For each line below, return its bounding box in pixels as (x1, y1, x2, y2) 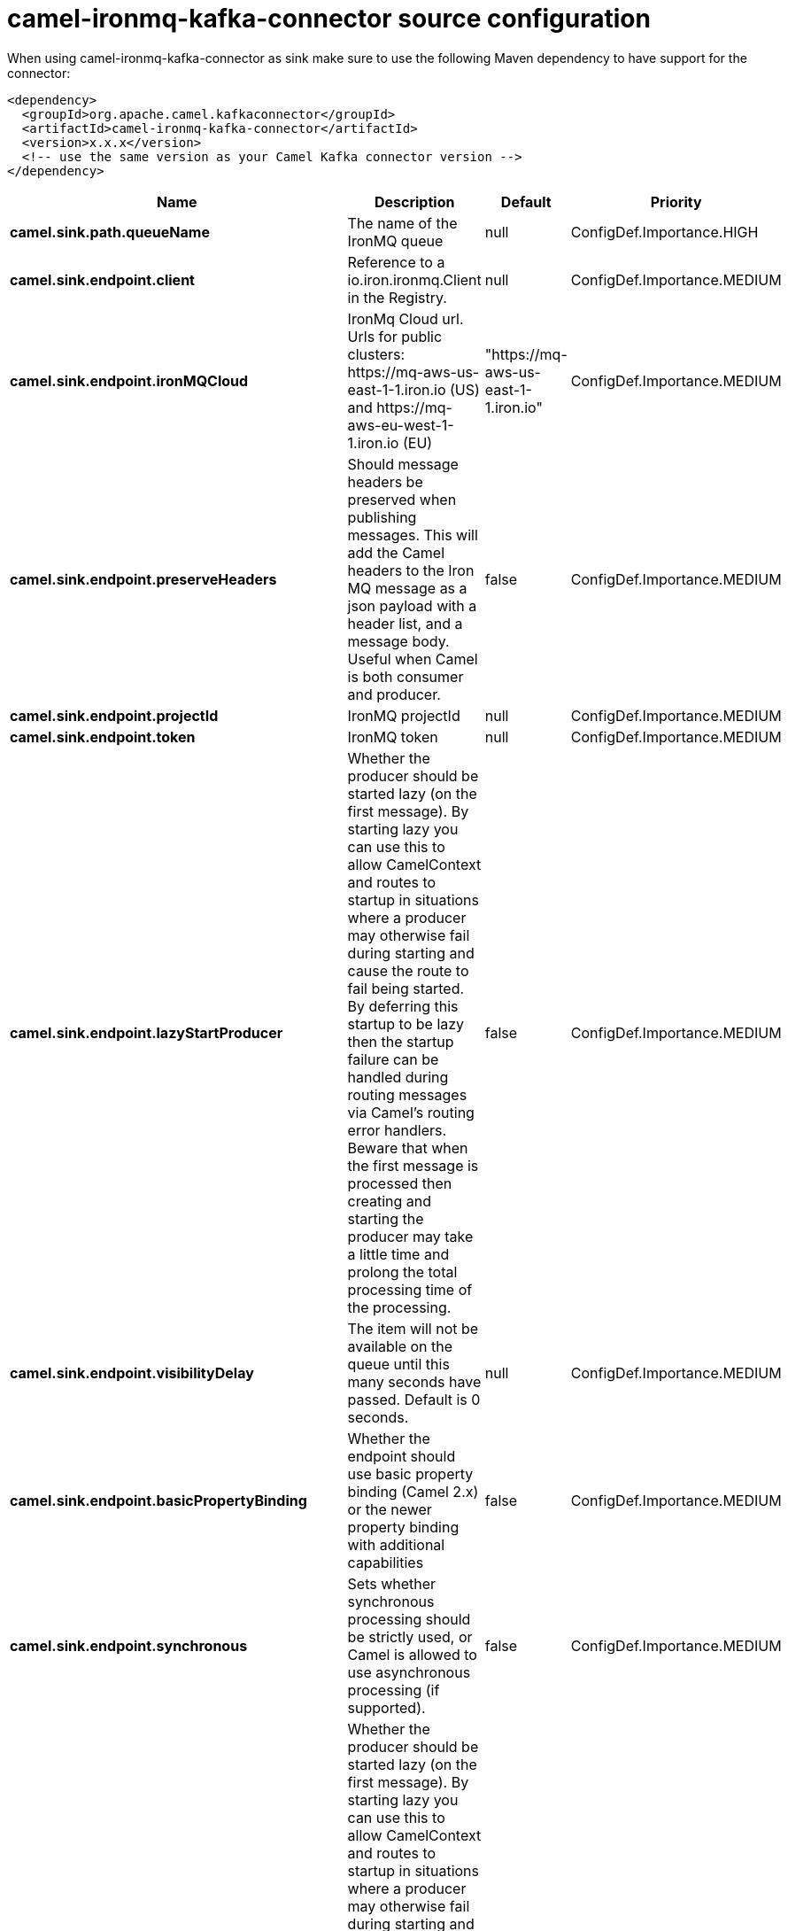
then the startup (347, 1032, 454, 1051)
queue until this (347, 1354, 450, 1373)
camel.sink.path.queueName (10, 222, 210, 241)
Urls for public (347, 327, 443, 345)
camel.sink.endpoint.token (10, 727, 196, 746)
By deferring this (347, 997, 459, 1015)
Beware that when (347, 1138, 468, 1157)
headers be (347, 472, 423, 491)
